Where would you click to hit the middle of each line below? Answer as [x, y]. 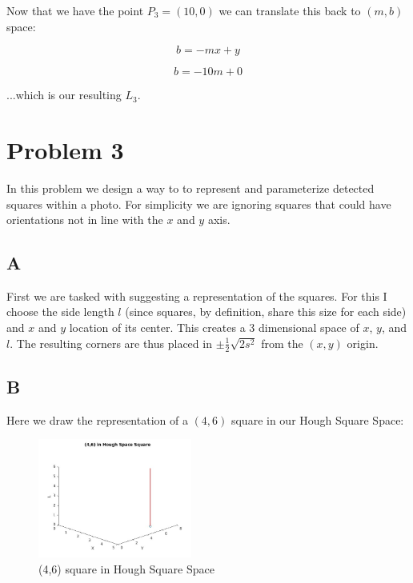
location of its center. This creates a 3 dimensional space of [214, 327]
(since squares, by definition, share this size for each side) [266, 311]
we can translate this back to [290, 10]
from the [282, 343]
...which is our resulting [64, 95]
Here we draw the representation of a [97, 419]
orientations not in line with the [85, 220]
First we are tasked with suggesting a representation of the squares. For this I [197, 295]
